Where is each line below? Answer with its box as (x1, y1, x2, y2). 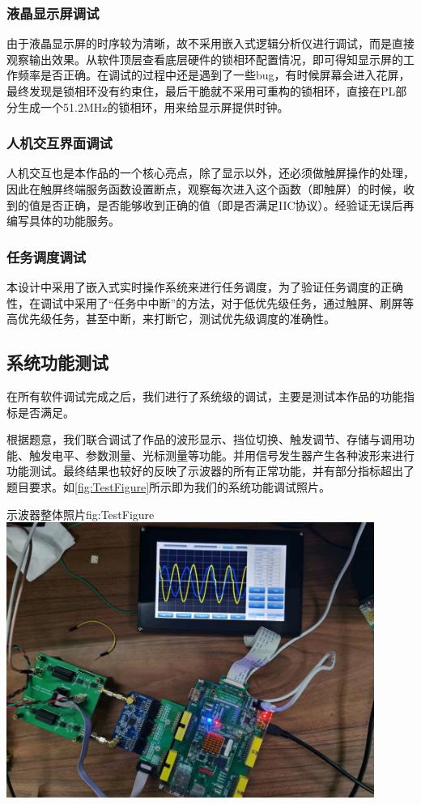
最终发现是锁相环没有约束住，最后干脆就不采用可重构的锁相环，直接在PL (6, 83, 396, 99)
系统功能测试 (6, 350, 108, 375)
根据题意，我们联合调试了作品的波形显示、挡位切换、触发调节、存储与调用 (6, 431, 403, 448)
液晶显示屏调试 (6, 2, 100, 23)
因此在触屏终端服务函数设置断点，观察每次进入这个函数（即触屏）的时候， (6, 181, 403, 197)
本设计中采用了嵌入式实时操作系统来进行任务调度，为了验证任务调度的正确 (6, 279, 403, 295)
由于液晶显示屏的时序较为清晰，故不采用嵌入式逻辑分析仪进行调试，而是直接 (6, 35, 415, 52)
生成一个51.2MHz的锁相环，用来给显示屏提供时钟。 (17, 98, 289, 115)
